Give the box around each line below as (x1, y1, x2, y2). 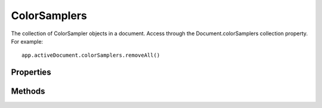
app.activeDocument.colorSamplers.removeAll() (21, 52, 160, 59)
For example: (11, 38, 44, 45)
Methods (11, 87, 45, 97)
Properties (11, 67, 51, 78)
